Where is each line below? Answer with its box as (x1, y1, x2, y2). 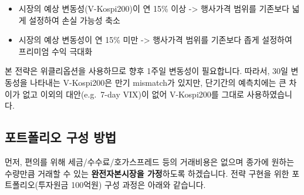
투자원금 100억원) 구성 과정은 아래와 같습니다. (38, 179, 206, 191)
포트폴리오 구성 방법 (5, 128, 116, 146)
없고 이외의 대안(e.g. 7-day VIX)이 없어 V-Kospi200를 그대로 (22, 88, 244, 100)
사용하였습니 (246, 88, 292, 100)
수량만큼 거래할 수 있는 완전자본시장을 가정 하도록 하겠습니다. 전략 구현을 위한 (5, 167, 289, 179)
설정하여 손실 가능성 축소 (29, 14, 121, 26)
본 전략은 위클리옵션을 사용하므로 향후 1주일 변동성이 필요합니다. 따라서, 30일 (5, 65, 288, 77)
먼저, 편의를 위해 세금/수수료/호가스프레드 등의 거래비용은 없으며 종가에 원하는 (5, 155, 295, 167)
